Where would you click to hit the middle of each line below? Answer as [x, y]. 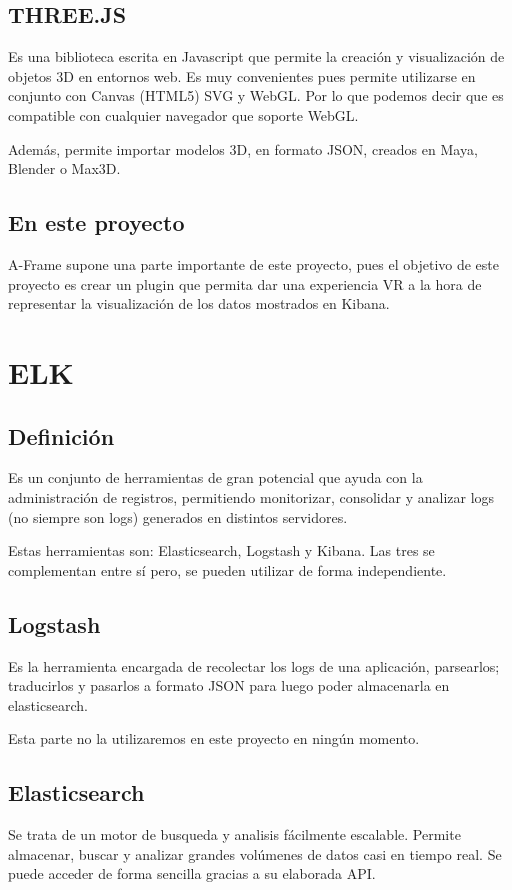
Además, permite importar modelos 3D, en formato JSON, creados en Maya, [243, 148]
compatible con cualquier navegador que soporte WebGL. [183, 114]
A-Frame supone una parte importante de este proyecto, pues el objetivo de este [254, 263]
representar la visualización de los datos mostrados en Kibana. [199, 303]
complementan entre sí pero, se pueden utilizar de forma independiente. [227, 569]
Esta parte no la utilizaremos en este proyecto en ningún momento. [214, 738]
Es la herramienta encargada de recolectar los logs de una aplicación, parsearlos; [254, 665]
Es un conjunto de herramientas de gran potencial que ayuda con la [215, 477]
